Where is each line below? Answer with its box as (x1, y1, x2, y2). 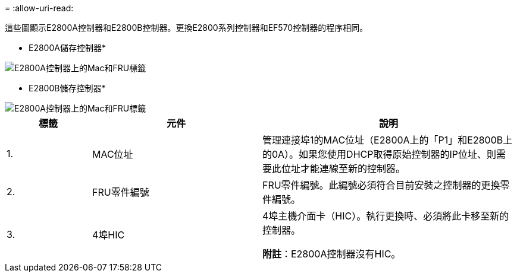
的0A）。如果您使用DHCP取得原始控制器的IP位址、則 (262, 148, 496, 160)
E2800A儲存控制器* (29, 43, 106, 53)
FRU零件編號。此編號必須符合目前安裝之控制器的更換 (262, 179, 500, 191)
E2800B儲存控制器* (29, 83, 106, 93)
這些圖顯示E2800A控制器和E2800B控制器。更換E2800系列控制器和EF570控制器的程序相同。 (5, 23, 368, 33)
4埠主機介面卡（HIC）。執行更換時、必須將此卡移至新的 (262, 210, 509, 222)
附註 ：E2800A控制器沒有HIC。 (262, 248, 401, 260)
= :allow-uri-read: (5, 3, 74, 13)
